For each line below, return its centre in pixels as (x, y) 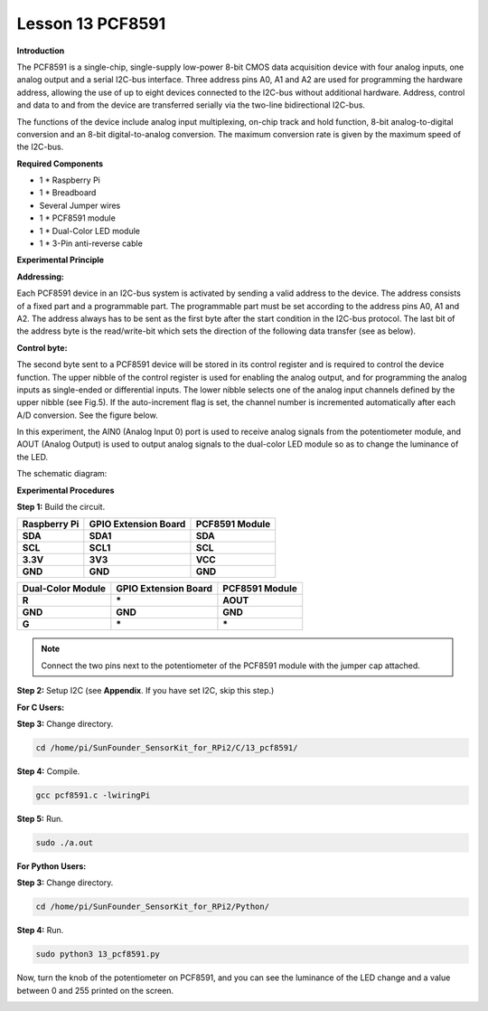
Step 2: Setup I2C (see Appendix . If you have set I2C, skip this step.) (145, 691)
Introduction (41, 51)
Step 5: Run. (40, 818)
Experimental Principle (60, 260)
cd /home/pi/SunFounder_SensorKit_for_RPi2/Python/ (153, 907)
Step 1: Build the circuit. (61, 507)
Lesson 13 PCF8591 (91, 24)
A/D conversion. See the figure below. (87, 415)
